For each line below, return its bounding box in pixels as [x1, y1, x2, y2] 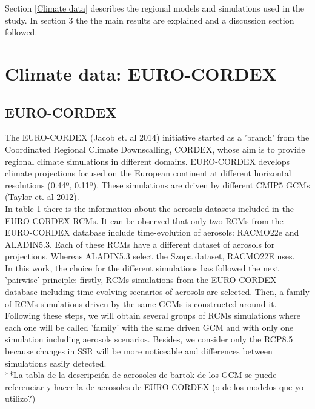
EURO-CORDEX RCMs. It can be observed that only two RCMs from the [5, 214, 283, 227]
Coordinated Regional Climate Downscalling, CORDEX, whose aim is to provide [5, 142, 305, 155]
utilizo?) [5, 392, 36, 405]
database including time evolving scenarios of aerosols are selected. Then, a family [5, 285, 310, 298]
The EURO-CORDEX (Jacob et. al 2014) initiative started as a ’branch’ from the [5, 131, 310, 144]
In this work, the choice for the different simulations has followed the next [5, 261, 280, 274]
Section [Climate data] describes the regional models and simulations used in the [5, 2, 305, 14]
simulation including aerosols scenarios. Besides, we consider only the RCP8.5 [5, 333, 293, 345]
